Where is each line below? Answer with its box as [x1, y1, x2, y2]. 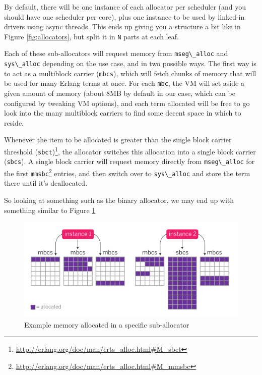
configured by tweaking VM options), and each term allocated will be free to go [4, 97, 250, 108]
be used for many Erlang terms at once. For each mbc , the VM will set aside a [4, 78, 244, 88]
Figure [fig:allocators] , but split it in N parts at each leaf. [4, 31, 179, 41]
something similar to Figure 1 [4, 204, 96, 215]
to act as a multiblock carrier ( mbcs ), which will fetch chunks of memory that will [4, 68, 256, 78]
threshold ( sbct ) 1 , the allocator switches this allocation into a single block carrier [4, 145, 256, 156]
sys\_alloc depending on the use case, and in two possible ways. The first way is [4, 58, 256, 69]
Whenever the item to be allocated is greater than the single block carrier [4, 134, 232, 145]
